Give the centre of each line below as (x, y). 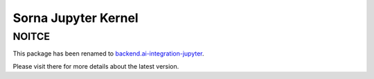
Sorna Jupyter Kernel (75, 18)
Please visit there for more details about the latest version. (96, 66)
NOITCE (32, 36)
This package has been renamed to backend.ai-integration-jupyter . (108, 54)
